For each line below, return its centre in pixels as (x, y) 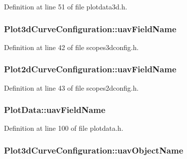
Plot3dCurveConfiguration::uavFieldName (90, 28)
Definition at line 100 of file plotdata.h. (64, 128)
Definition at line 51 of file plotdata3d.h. (66, 6)
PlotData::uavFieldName (55, 110)
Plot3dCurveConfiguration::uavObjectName (94, 150)
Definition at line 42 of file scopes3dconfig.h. (71, 47)
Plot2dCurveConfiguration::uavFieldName (90, 69)
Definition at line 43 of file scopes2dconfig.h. (71, 87)
